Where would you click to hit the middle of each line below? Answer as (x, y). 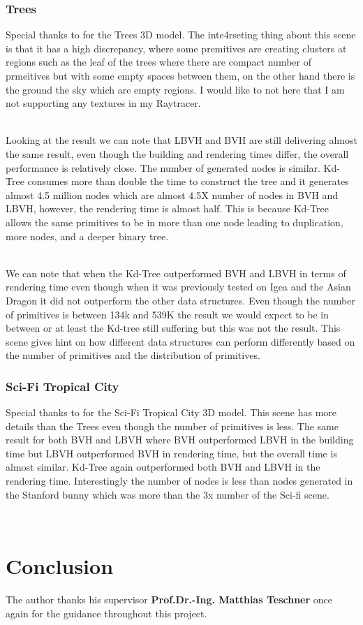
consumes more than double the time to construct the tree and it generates (188, 181)
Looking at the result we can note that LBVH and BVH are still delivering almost (181, 140)
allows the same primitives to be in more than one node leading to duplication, (175, 222)
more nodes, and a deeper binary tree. (87, 236)
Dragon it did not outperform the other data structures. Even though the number (180, 300)
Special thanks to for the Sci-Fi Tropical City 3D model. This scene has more (171, 412)
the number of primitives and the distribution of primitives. (133, 355)
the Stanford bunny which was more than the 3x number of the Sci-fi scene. (168, 494)
